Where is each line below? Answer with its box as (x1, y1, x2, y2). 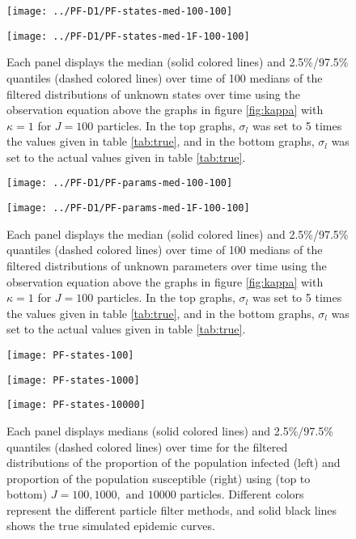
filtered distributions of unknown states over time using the (6, 85, 300, 102)
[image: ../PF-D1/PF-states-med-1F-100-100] (6, 30, 250, 42)
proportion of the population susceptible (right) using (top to (6, 469, 311, 486)
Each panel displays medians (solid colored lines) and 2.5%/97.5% (6, 422, 333, 439)
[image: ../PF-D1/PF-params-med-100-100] (6, 177, 233, 189)
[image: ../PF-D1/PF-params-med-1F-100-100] (6, 202, 250, 214)
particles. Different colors (180, 486, 304, 503)
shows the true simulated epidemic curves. (6, 517, 215, 534)
